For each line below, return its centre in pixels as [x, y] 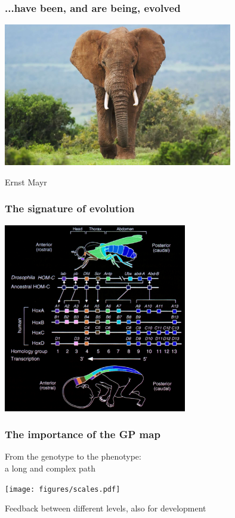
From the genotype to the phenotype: [73, 456]
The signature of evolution [70, 208]
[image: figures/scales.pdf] [63, 489]
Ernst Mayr [26, 182]
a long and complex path [50, 468]
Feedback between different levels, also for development [106, 508]
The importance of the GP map [83, 434]
